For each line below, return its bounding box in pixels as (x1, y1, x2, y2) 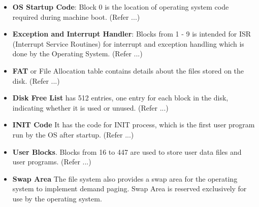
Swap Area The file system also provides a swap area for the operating (12, 173, 238, 184)
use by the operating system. (12, 193, 102, 203)
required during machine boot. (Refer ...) (12, 11, 140, 22)
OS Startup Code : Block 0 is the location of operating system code (12, 2, 229, 12)
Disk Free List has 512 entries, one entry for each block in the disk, (12, 92, 229, 103)
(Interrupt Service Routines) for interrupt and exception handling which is (12, 38, 244, 49)
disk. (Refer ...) (12, 75, 60, 86)
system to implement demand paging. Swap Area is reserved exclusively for (12, 183, 247, 194)
